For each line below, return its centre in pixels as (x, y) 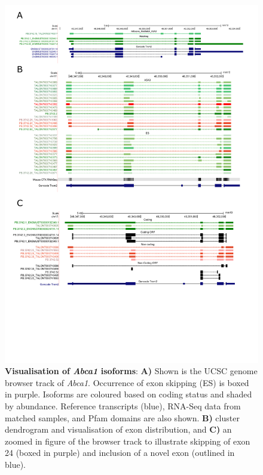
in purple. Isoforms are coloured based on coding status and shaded (129, 394)
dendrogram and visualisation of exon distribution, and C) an (118, 429)
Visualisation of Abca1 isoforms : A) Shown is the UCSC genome (131, 371)
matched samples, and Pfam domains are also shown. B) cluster (122, 417)
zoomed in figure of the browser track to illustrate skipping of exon (128, 441)
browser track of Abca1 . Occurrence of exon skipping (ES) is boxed (127, 382)
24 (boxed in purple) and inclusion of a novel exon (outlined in (120, 453)
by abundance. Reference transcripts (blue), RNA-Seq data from (123, 406)
